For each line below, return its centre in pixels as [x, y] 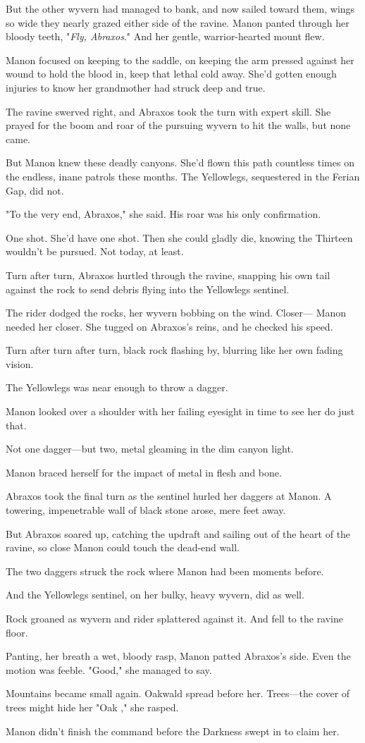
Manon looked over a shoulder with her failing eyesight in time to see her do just [180, 411]
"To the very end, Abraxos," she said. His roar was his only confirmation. [163, 214]
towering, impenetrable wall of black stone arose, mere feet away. [146, 510]
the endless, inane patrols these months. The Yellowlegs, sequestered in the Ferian [183, 176]
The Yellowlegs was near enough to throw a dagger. [117, 387]
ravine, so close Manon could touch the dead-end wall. [123, 547]
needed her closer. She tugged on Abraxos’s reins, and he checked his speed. [169, 326]
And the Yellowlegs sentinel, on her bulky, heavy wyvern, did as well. [155, 595]
